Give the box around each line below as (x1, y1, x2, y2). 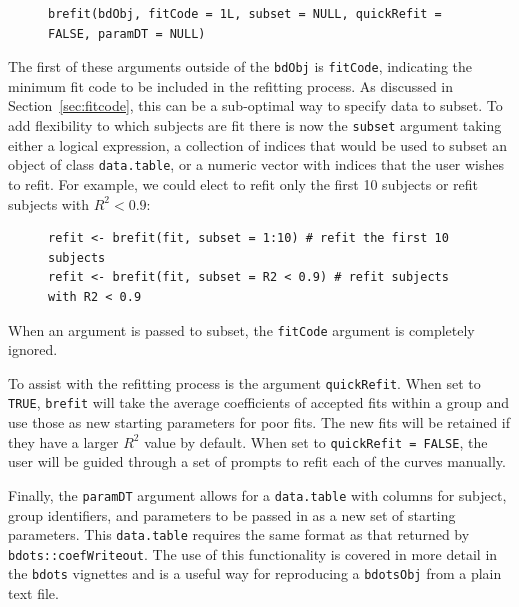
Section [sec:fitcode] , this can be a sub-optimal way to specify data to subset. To (8, 95, 503, 116)
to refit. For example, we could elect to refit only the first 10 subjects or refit (8, 173, 479, 194)
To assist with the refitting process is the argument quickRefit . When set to (8, 372, 481, 393)
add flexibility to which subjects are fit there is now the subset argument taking (8, 115, 502, 136)
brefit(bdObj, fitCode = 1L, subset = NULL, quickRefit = (48, 7, 442, 21)
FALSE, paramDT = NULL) (48, 26, 206, 41)
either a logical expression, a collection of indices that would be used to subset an (8, 134, 508, 155)
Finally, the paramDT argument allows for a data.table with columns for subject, (8, 484, 507, 505)
